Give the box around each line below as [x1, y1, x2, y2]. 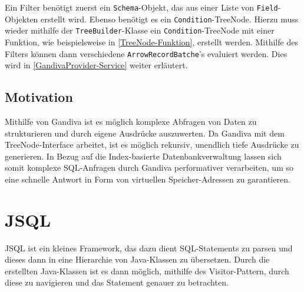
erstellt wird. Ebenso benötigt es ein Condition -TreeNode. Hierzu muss [41, 12, 299, 25]
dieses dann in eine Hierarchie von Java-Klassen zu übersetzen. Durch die [5, 253, 270, 266]
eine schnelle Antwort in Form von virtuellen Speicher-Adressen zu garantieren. [5, 172, 290, 185]
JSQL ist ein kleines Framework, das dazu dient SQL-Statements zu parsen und [5, 241, 293, 254]
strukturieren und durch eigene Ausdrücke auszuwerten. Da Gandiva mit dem [5, 127, 285, 139]
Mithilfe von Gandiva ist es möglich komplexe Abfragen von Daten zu [5, 115, 257, 128]
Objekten [5, 12, 38, 25]
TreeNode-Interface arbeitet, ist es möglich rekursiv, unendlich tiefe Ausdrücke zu [5, 138, 299, 151]
